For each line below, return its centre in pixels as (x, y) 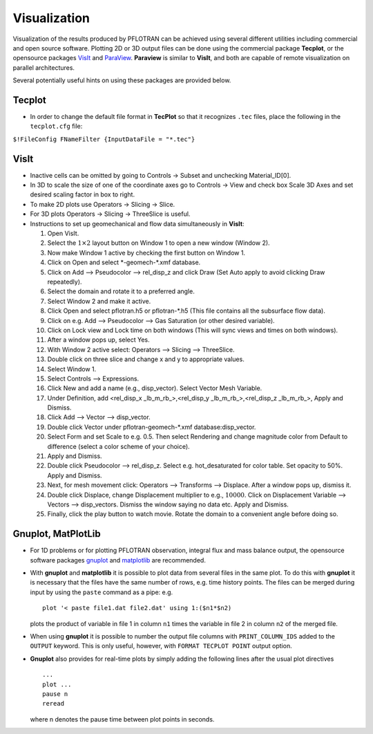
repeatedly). (65, 282)
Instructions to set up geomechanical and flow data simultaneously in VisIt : (137, 223)
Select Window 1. (72, 369)
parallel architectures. (44, 67)
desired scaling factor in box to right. (82, 194)
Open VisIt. (63, 233)
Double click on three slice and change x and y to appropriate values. (146, 359)
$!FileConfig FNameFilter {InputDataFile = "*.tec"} (104, 139)
